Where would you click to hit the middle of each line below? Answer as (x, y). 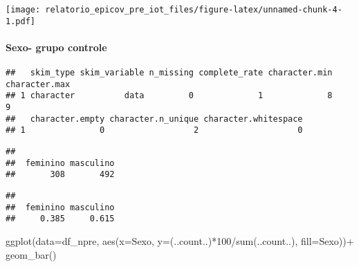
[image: (23, 10)
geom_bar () (31, 254)
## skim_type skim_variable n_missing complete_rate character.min (169, 73)
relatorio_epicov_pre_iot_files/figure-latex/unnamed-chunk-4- (194, 10)
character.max (38, 84)
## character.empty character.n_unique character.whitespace (154, 119)
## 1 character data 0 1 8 (169, 96)
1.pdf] (20, 21)
